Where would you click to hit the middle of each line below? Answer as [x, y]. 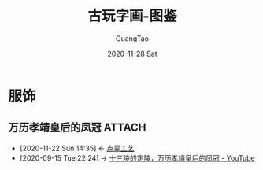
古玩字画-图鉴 [132, 16]
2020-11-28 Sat [132, 54]
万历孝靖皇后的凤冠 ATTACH [77, 128]
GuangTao [132, 38]
